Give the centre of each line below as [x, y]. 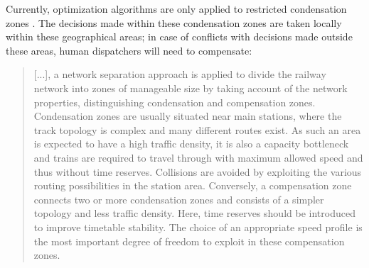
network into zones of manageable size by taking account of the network [191, 88]
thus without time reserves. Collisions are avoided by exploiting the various [198, 171]
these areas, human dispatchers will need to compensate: [129, 50]
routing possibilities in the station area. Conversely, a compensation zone [193, 185]
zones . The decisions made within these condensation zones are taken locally [174, 22]
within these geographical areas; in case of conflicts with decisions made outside [179, 37]
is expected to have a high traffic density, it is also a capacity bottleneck [191, 144]
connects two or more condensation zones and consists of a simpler [179, 199]
